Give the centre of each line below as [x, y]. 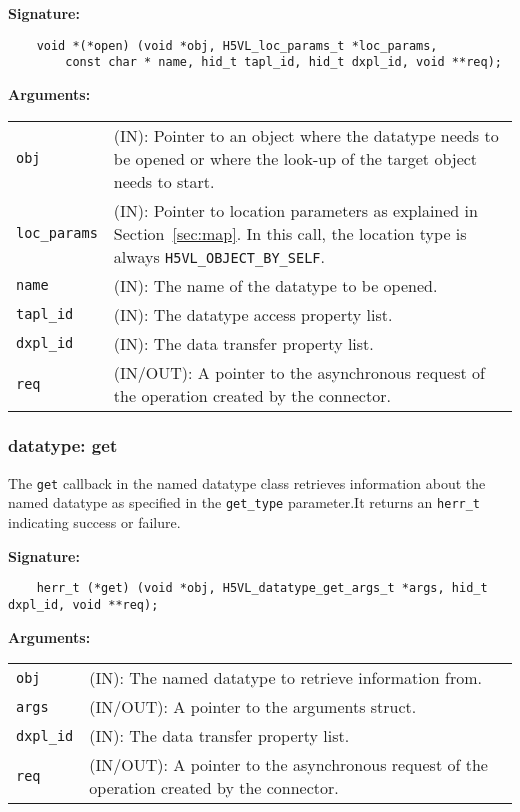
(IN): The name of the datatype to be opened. [275, 285]
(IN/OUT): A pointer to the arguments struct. [253, 707]
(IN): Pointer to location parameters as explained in [295, 210]
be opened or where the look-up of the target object [295, 158]
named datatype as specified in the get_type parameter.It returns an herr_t [244, 502]
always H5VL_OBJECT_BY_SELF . [219, 256]
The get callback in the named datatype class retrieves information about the [247, 482]
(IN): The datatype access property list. [253, 314]
